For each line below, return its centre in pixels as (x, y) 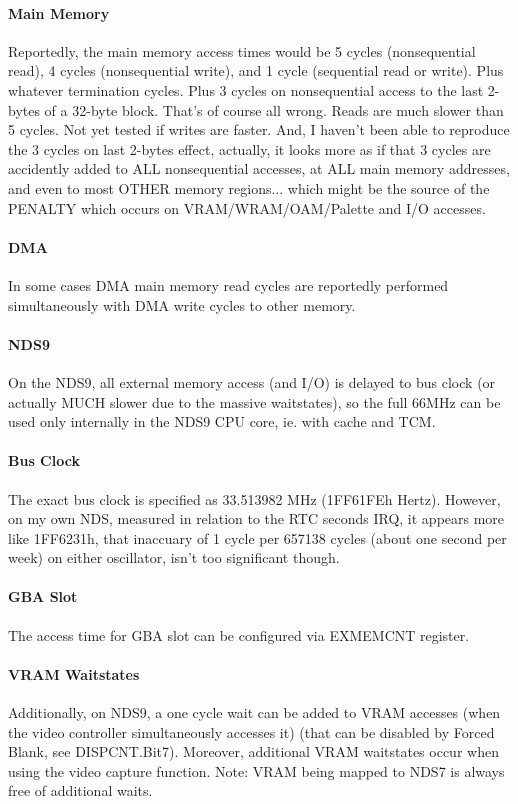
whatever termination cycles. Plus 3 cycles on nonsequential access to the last (246, 89)
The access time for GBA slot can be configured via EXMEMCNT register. (239, 634)
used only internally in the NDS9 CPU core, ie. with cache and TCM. (222, 421)
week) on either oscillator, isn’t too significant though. (174, 557)
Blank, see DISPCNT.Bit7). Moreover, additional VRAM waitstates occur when (253, 751)
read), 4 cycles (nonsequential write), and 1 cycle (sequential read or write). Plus (256, 70)
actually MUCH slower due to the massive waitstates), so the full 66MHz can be (254, 401)
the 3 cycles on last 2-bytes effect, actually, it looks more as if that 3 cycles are (249, 148)
